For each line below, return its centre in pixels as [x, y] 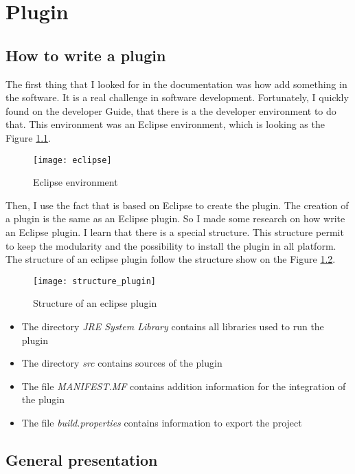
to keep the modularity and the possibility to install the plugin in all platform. [171, 245]
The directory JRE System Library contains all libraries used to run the [173, 326]
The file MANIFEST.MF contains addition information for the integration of [184, 386]
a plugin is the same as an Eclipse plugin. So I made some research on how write [175, 218]
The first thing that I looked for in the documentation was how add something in [176, 84]
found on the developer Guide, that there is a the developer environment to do [171, 110]
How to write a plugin [86, 55]
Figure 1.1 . [28, 137]
